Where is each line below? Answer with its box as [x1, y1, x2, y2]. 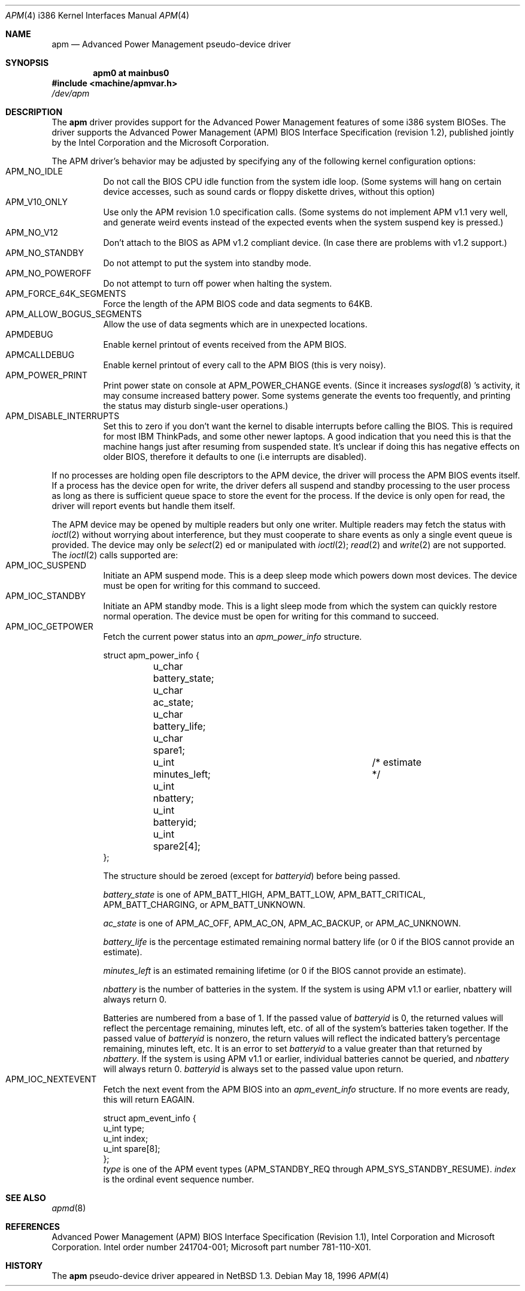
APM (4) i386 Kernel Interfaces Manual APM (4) [5, 10, 190, 20]
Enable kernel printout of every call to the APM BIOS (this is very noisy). [103, 360, 386, 370]
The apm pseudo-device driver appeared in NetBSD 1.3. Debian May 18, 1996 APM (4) [51, 1271, 389, 1281]
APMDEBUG [5, 329, 53, 339]
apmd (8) [51, 1203, 86, 1213]
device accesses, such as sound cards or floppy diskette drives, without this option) [103, 186, 435, 197]
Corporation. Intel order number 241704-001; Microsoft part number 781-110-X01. [51, 1242, 371, 1252]
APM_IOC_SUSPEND [5, 560, 87, 570]
